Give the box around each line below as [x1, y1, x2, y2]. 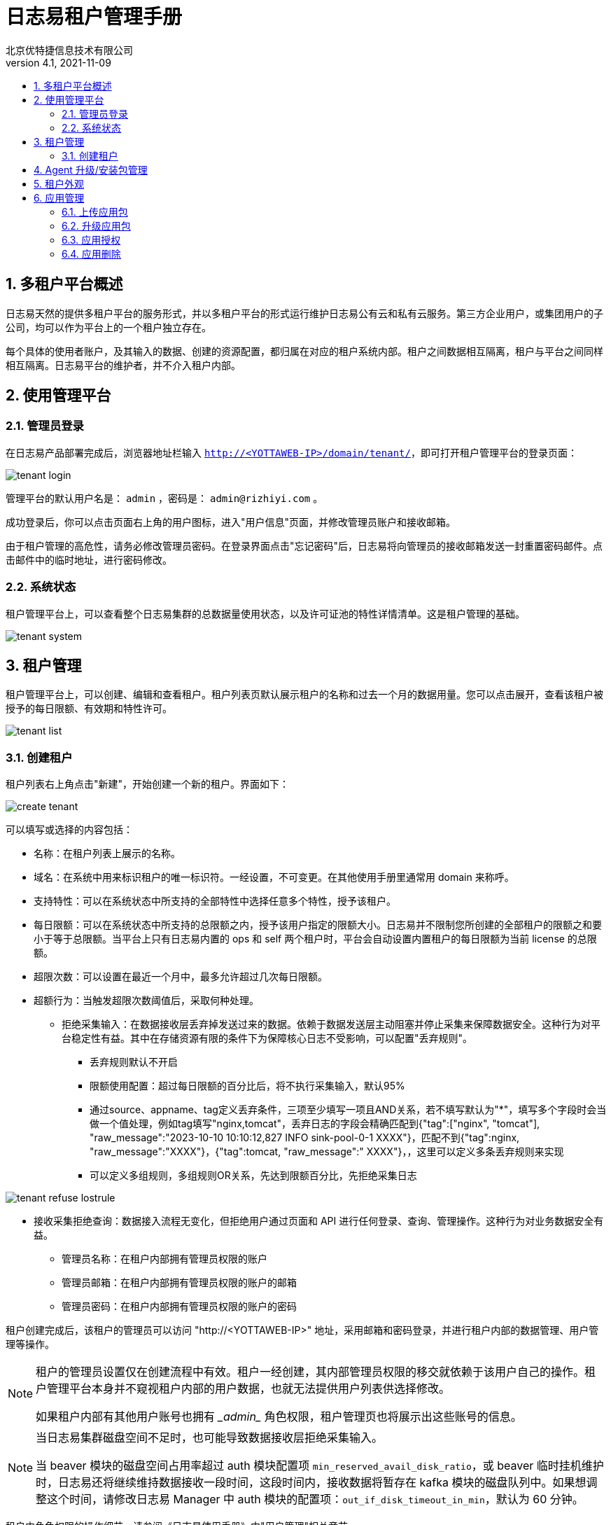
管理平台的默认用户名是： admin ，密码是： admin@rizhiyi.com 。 [6, 492, 323, 504]
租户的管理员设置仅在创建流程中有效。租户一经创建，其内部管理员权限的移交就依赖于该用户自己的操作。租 [36, 1365, 596, 1379]
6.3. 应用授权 [62, 233, 121, 246]
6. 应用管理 [34, 191, 85, 204]
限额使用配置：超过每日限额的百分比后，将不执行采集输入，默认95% [90, 1080, 405, 1092]
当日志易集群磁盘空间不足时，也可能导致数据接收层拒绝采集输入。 [36, 1430, 384, 1445]
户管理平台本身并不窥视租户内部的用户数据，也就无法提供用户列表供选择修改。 [36, 1381, 451, 1396]
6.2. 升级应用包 [62, 219, 131, 232]
